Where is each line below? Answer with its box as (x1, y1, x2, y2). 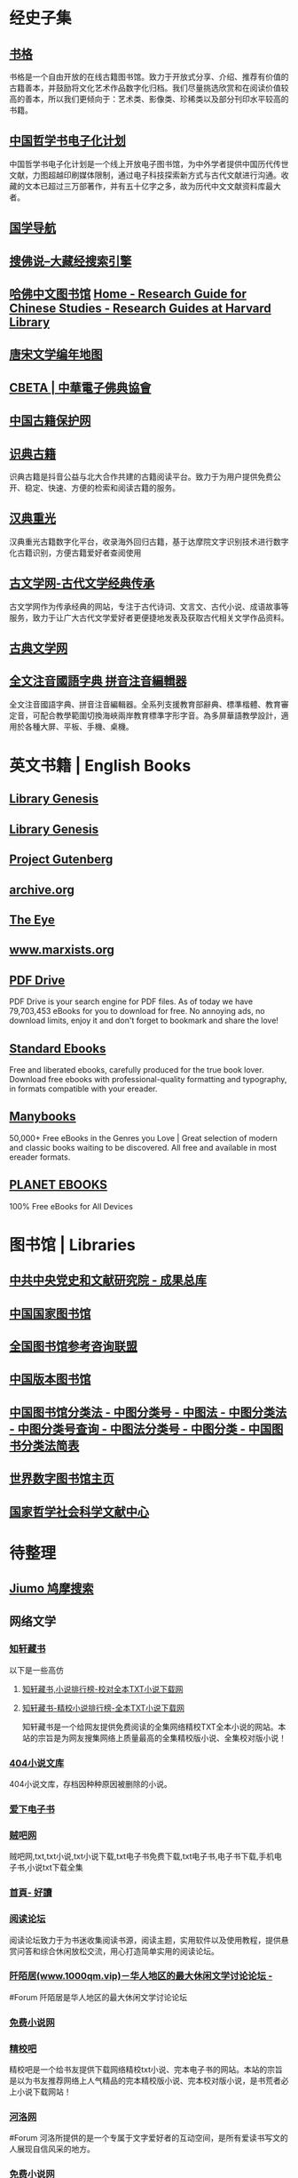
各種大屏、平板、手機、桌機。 (24, 721, 134, 731)
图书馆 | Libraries (9, 1234, 136, 1255)
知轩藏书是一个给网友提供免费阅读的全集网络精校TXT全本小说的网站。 (21, 1721, 278, 1732)
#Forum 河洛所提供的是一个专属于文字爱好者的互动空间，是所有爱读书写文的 (9, 2133, 288, 2143)
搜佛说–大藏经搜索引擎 (9, 253, 132, 268)
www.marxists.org (9, 943, 115, 958)
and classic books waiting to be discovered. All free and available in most (9, 1142, 278, 1153)
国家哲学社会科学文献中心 (9, 1504, 149, 1520)
